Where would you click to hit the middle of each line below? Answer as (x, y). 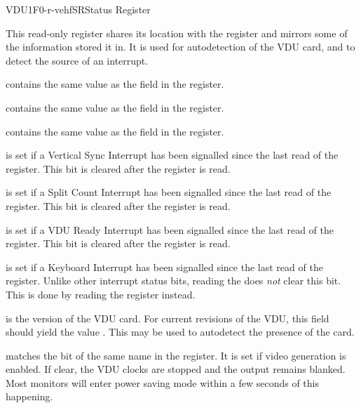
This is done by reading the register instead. (101, 294)
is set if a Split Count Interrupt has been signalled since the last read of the (169, 192)
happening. (29, 396)
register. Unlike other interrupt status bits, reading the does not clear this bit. (173, 281)
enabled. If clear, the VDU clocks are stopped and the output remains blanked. (176, 369)
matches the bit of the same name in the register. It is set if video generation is (176, 355)
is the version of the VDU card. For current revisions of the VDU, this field (168, 318)
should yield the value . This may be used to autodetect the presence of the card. (180, 332)
